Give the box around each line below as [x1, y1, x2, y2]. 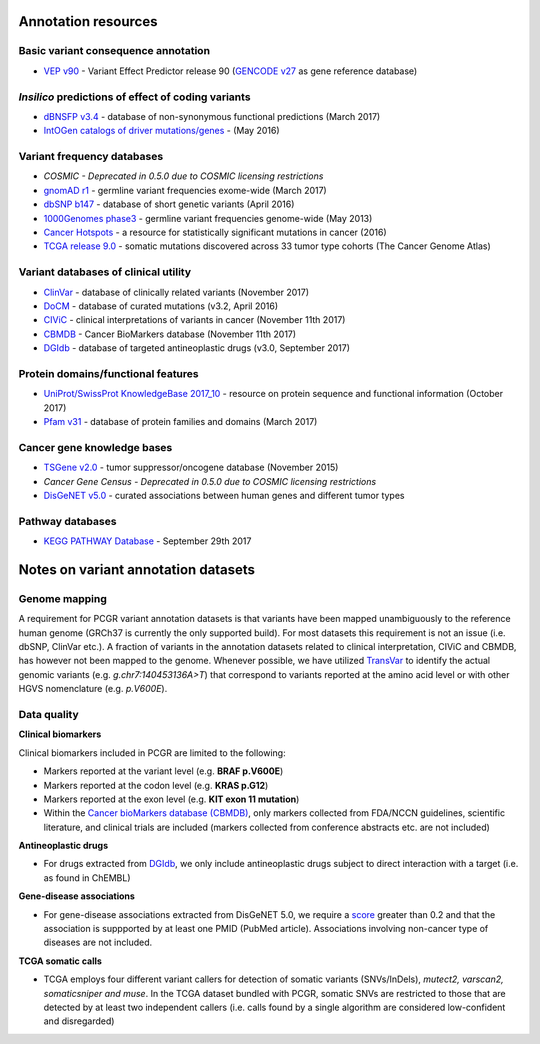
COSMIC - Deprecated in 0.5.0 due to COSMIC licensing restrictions [43, 170, 324, 182]
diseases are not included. [43, 936, 153, 949]
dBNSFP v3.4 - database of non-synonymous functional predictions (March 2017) [43, 110, 381, 122]
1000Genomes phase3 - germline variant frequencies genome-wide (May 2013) [43, 212, 373, 224]
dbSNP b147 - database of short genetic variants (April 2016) [43, 198, 295, 210]
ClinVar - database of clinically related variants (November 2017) [43, 286, 310, 298]
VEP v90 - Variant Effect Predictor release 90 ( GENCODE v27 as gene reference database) [43, 65, 418, 77]
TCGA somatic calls [18, 955, 102, 967]
